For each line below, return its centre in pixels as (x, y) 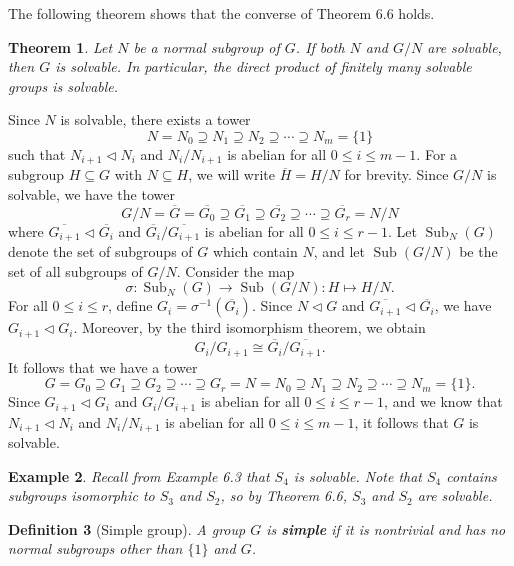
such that (37, 153)
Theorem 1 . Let (60, 46)
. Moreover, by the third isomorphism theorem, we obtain (249, 327)
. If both (320, 46)
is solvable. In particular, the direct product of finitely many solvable (263, 66)
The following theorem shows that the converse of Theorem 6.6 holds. (221, 13)
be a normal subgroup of (206, 46)
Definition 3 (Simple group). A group (127, 528)
